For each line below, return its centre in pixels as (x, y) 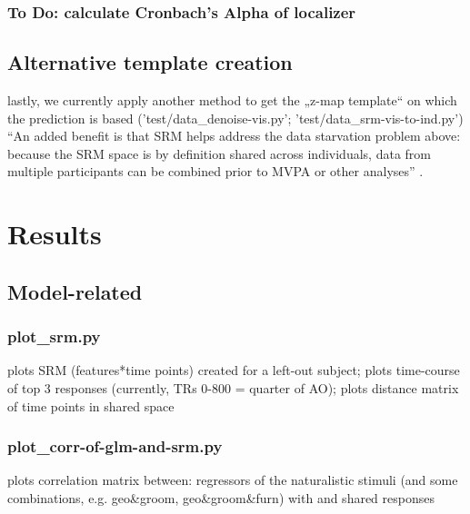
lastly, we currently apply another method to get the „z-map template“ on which (232, 100)
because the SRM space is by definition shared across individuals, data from (219, 153)
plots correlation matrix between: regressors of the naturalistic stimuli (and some (233, 480)
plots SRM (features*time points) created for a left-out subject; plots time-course (234, 370)
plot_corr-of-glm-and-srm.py (115, 446)
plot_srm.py (54, 336)
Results (55, 234)
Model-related (75, 291)
